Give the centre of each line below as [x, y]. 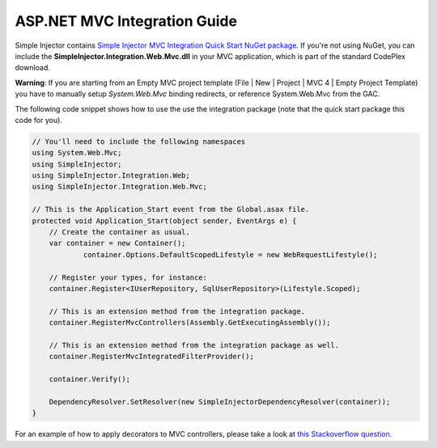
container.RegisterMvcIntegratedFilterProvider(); [151, 357]
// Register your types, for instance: [128, 277]
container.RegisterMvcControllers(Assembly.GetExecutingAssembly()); [190, 323]
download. [32, 68]
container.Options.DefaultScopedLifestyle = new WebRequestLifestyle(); [230, 254]
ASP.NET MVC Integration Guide [126, 21]
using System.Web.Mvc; [77, 153]
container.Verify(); [90, 379]
